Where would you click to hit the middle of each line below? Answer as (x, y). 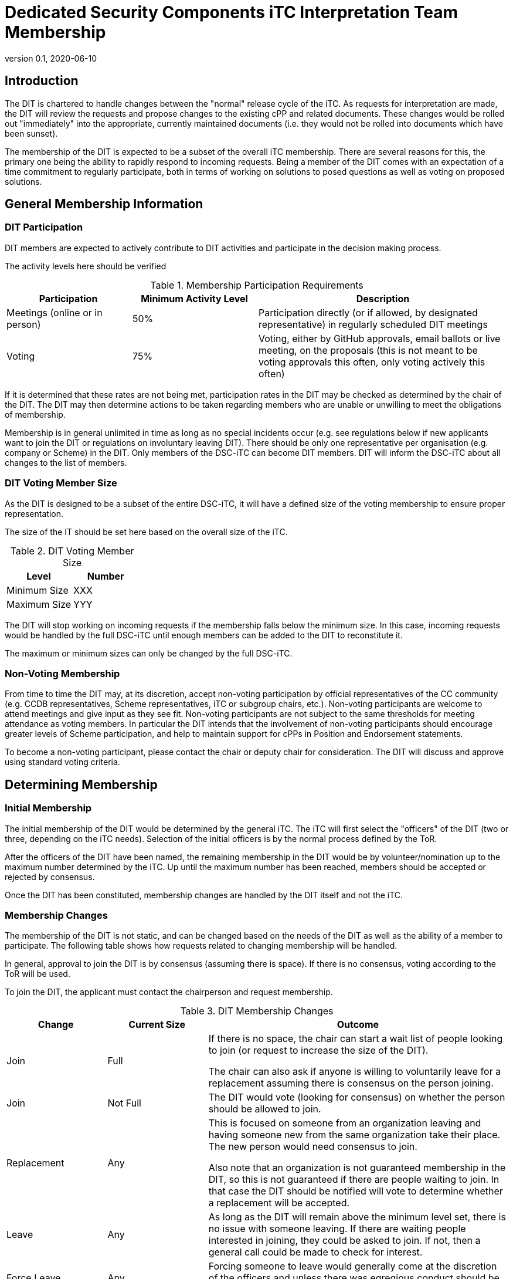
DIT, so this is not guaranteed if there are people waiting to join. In (354, 1180)
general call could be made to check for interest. (315, 1252)
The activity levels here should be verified (86, 266)
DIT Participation (44, 227)
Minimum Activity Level (194, 298)
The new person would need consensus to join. (313, 1147)
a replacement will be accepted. (279, 1203)
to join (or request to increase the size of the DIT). (318, 1050)
